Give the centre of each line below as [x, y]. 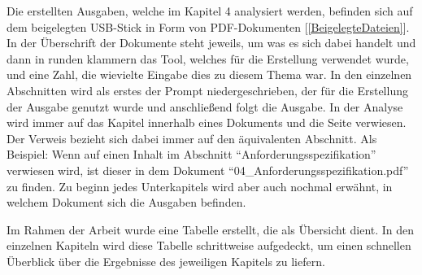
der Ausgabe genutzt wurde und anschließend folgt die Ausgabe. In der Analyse [205, 106]
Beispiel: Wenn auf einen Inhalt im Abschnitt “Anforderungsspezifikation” [191, 154]
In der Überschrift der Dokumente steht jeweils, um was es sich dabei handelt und [211, 43]
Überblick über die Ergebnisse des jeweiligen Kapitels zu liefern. [166, 261]
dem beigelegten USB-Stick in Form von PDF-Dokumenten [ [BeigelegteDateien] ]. [208, 26]
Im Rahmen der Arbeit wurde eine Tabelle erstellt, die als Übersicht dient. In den [211, 229]
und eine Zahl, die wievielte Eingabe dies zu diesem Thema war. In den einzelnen [209, 74]
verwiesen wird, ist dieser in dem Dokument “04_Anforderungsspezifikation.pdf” [208, 170]
